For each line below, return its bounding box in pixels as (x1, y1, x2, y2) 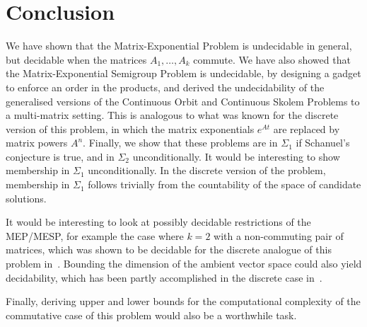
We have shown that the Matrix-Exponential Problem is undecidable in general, (6, 38, 352, 53)
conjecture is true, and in (6, 149, 115, 163)
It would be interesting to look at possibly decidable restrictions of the (6, 214, 311, 229)
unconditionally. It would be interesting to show (132, 149, 340, 163)
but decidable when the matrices (6, 52, 147, 67)
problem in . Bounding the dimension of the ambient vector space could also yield (6, 256, 362, 271)
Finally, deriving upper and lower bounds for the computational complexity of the (6, 294, 361, 309)
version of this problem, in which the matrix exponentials (6, 121, 255, 136)
